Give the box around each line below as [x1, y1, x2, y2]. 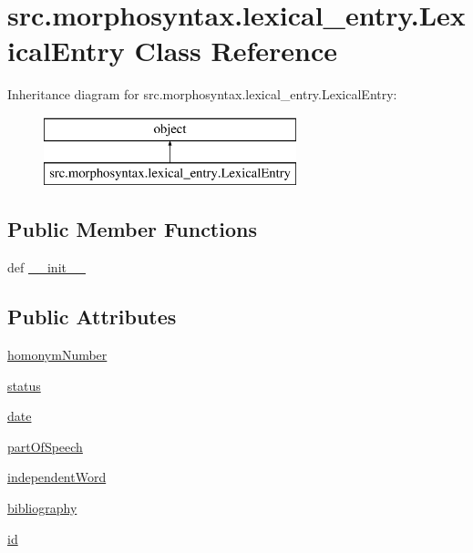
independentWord [7, 467, 107, 486]
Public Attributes [7, 302, 177, 331]
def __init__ [7, 258, 86, 277]
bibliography [7, 498, 77, 517]
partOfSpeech [7, 436, 83, 456]
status [7, 375, 41, 394]
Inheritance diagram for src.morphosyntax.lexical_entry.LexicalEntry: [7, 85, 397, 104]
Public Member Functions [7, 215, 257, 243]
